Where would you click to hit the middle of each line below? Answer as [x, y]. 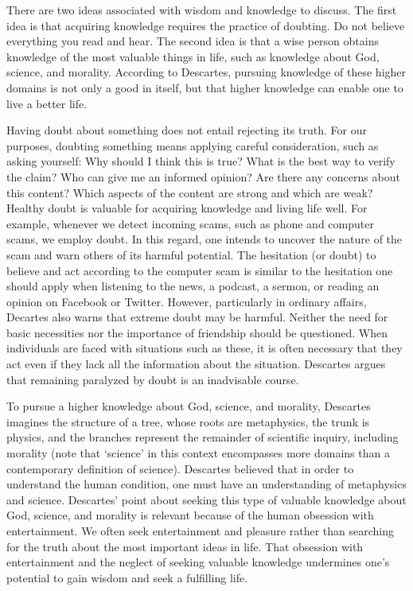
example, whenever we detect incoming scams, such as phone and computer [190, 223]
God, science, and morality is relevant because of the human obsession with [190, 515]
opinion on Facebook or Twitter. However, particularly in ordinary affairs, [187, 301]
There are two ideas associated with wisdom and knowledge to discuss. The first [202, 10]
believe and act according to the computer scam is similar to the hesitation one [200, 270]
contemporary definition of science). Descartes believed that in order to [180, 468]
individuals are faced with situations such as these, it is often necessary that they [205, 348]
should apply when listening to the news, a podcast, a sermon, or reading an [193, 286]
